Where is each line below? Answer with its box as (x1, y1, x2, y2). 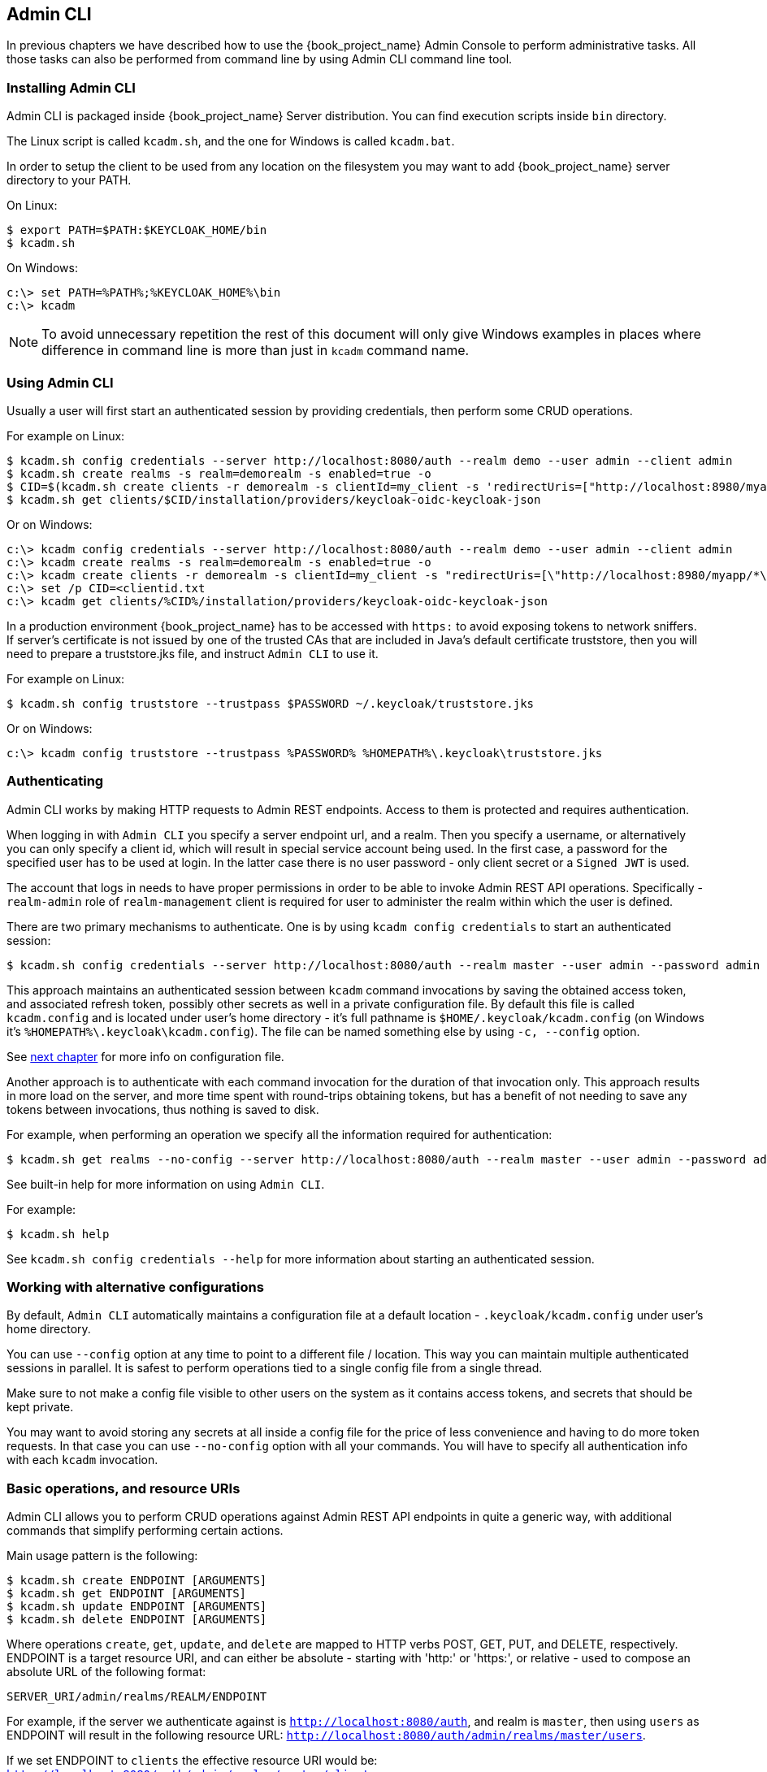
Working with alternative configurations (6, 1279, 264, 1296)
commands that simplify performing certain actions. (6, 1523, 284, 1538)
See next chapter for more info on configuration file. (6, 1049, 284, 1064)
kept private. (6, 1400, 74, 1415)
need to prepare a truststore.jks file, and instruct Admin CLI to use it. (6, 646, 379, 661)
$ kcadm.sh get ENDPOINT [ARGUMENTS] (6, 1587, 247, 1601)
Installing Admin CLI (6, 79, 136, 96)
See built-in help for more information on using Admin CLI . (6, 1176, 325, 1191)
